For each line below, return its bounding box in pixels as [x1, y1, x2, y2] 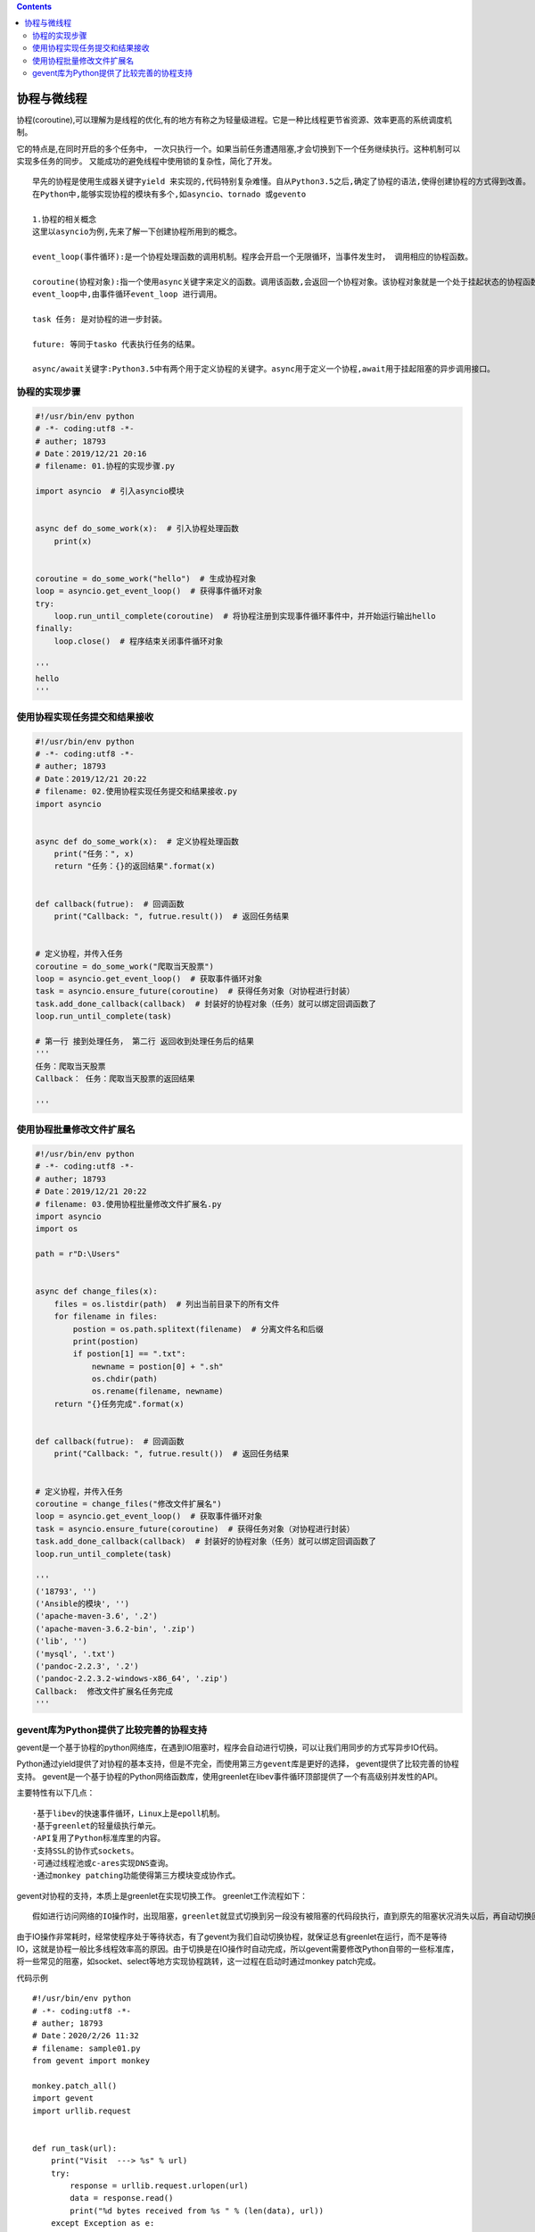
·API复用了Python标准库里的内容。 [32, 1833, 166, 1844]
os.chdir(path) [91, 1374, 158, 1384]
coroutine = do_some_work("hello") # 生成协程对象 [35, 573, 257, 584]
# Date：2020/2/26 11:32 [32, 2031, 140, 2041]
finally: [35, 623, 74, 634]
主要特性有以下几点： [16, 1787, 95, 1798]
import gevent [32, 2094, 94, 2103]
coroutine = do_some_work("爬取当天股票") [35, 961, 214, 971]
